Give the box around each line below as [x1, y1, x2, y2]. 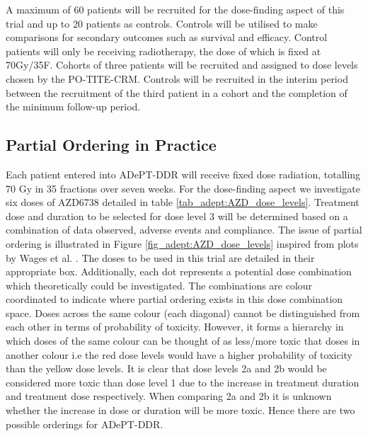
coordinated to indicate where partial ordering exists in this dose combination [6, 292, 343, 306]
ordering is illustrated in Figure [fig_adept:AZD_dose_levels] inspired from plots [6, 236, 359, 251]
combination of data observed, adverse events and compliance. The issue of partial [6, 222, 362, 237]
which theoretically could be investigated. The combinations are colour [6, 277, 313, 292]
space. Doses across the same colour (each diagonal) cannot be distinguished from [6, 305, 360, 320]
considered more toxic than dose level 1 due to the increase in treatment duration [6, 374, 360, 389]
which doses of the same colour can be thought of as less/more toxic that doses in [6, 333, 360, 348]
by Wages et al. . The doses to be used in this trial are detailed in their [6, 250, 315, 265]
